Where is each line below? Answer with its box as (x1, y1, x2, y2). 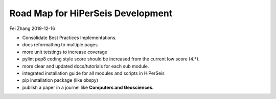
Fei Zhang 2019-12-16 (9, 25, 56, 31)
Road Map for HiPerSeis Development (9, 8, 173, 19)
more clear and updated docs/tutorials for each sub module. (22, 63, 149, 69)
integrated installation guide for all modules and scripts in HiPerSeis (22, 70, 165, 76)
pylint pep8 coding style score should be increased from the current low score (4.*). (22, 56, 200, 62)
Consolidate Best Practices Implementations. (22, 35, 117, 41)
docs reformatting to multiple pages (22, 42, 98, 48)
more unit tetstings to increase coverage (22, 49, 107, 55)
